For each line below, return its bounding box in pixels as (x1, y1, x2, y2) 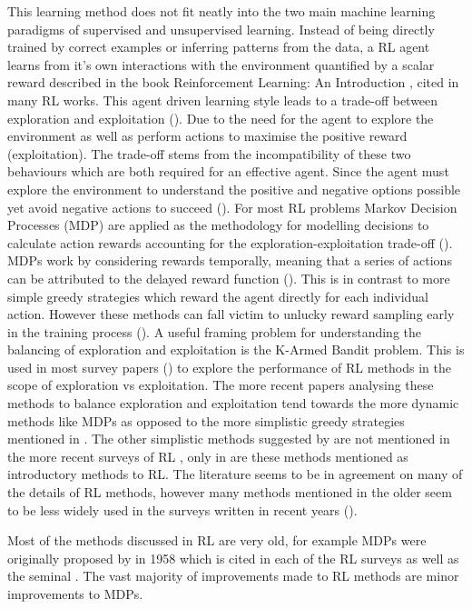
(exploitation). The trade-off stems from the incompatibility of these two (7, 144, 411, 163)
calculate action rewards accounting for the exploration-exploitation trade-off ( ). (7, 233, 453, 252)
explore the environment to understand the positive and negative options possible (7, 179, 461, 198)
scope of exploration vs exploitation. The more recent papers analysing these (7, 375, 434, 394)
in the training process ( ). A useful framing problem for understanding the (7, 322, 422, 341)
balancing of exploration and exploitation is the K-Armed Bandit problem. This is (7, 340, 465, 359)
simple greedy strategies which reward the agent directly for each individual (7, 286, 429, 305)
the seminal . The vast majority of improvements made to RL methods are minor (7, 566, 459, 585)
